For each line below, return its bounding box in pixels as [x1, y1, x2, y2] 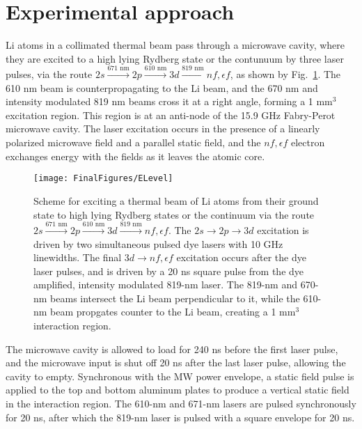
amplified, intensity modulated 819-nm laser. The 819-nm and [33, 277, 297, 292]
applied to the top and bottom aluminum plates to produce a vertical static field [6, 382, 349, 397]
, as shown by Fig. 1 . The [230, 67, 341, 81]
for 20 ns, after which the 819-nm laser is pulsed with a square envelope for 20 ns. [6, 409, 355, 424]
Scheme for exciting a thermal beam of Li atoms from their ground [33, 193, 319, 208]
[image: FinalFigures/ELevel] [33, 173, 173, 184]
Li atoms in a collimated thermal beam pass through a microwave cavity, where [6, 38, 345, 52]
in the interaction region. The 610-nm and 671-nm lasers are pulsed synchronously [6, 396, 356, 411]
